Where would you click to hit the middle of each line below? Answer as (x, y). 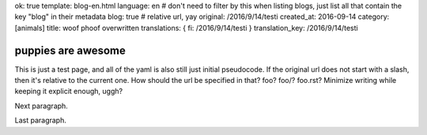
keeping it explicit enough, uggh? (68, 92)
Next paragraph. (42, 106)
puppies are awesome (70, 50)
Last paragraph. (40, 120)
